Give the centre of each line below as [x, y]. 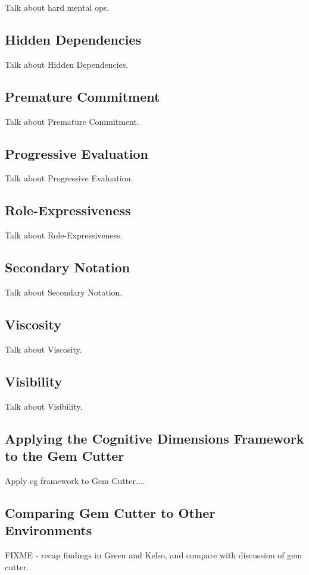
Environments [49, 530]
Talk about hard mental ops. [57, 7]
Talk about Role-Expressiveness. [64, 235]
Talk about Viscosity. [43, 349]
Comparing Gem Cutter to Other [110, 512]
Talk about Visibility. [44, 406]
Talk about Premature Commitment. [72, 121]
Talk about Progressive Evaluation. [69, 178]
